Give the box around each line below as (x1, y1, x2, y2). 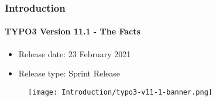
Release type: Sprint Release (18, 67, 121, 79)
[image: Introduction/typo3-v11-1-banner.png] (28, 88, 212, 96)
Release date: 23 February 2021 (18, 47, 131, 60)
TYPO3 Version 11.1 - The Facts (5, 25, 140, 37)
